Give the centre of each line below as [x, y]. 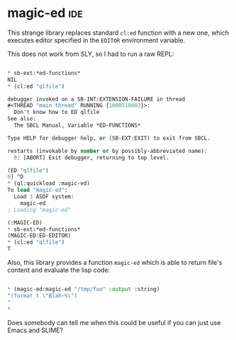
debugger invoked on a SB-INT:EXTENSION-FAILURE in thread [96, 99]
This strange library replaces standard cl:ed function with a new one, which [118, 33]
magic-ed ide [45, 13]
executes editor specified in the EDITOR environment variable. [96, 40]
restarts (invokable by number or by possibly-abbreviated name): [107, 151]
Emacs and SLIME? [35, 330]
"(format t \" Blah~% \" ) [43, 295]
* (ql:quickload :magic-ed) [49, 183]
